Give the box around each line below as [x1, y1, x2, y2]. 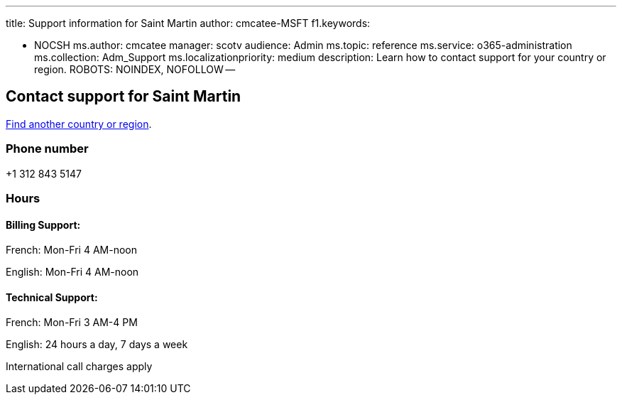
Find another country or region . [6, 117, 152, 130]
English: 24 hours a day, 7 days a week [6, 338, 188, 351]
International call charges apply [6, 360, 153, 373]
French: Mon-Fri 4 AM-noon [6, 244, 137, 256]
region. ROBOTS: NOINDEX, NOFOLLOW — [34, 63, 236, 75]
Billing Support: [6, 218, 81, 231]
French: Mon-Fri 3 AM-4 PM [6, 316, 138, 329]
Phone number [6, 141, 89, 156]
